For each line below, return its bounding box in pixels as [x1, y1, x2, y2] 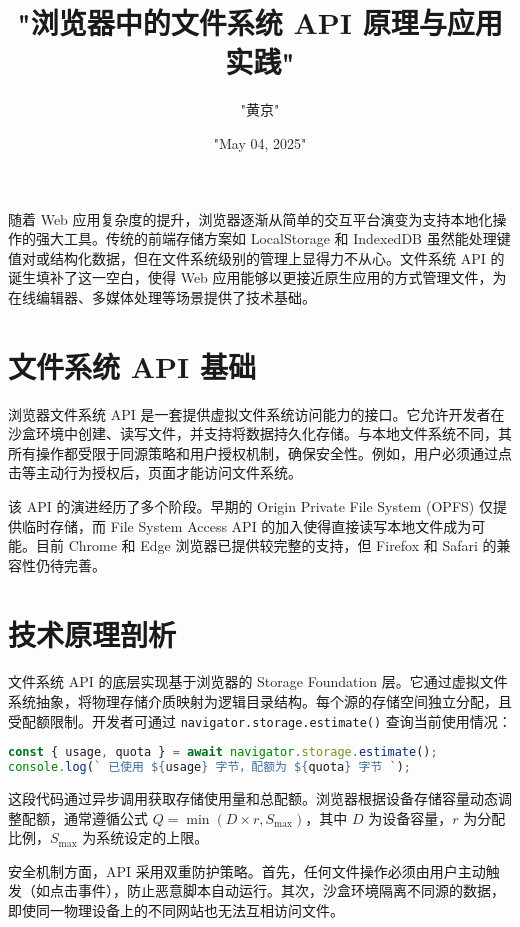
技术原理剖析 [8, 613, 177, 654]
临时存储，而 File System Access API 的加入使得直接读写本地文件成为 [21, 515, 472, 536]
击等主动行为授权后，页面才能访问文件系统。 [8, 462, 302, 483]
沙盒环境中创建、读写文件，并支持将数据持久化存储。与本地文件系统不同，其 [8, 423, 512, 444]
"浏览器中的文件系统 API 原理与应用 [17, 2, 503, 43]
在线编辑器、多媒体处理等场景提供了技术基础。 [8, 286, 316, 307]
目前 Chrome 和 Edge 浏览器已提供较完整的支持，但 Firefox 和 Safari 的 [35, 535, 497, 556]
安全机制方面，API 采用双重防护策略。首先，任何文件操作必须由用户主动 [8, 860, 486, 881]
